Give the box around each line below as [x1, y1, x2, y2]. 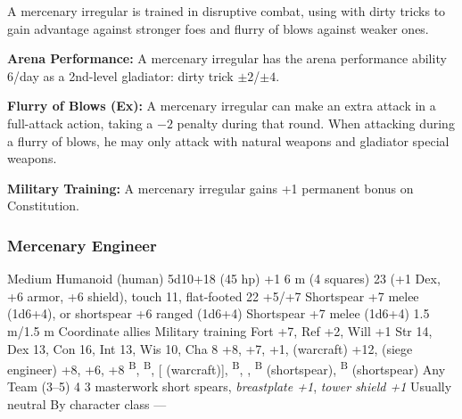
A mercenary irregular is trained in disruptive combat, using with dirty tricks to [7, 2, 446, 20]
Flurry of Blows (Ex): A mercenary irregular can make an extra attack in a [7, 96, 436, 115]
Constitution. [7, 196, 79, 215]
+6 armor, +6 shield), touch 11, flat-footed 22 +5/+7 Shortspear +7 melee [7, 286, 419, 305]
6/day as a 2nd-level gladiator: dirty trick [7, 66, 234, 85]
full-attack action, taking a [7, 113, 153, 132]
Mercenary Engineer [7, 234, 157, 256]
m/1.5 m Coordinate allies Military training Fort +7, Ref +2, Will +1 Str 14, [7, 321, 433, 340]
